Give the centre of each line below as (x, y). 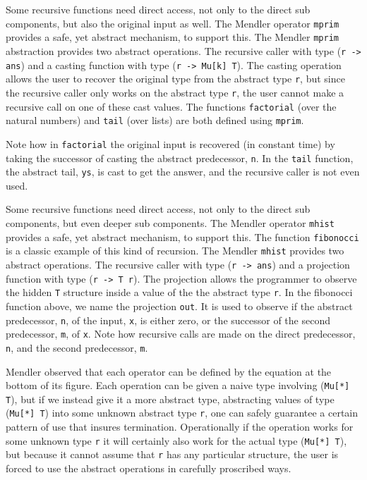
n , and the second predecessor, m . (77, 347)
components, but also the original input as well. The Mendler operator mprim (173, 23)
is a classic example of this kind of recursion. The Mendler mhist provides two (175, 251)
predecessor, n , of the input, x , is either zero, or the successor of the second (168, 320)
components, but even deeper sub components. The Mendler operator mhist (170, 223)
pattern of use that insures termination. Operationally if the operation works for (180, 427)
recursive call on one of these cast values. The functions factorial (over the (171, 106)
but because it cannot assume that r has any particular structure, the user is (172, 454)
